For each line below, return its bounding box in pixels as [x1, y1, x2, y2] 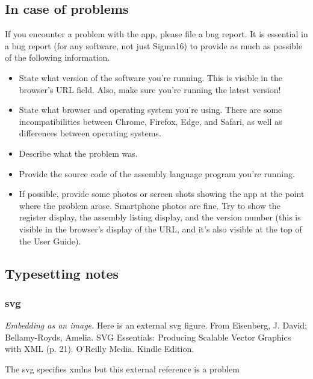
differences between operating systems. [19, 127, 161, 139]
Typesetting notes [5, 264, 119, 282]
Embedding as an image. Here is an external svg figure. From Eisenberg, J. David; [5, 319, 307, 332]
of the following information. [5, 51, 110, 64]
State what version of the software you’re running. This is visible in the [19, 71, 283, 83]
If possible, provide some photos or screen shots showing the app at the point [19, 187, 305, 200]
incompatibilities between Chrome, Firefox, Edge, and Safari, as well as [19, 115, 282, 127]
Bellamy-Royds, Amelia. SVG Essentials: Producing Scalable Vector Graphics [5, 330, 291, 343]
